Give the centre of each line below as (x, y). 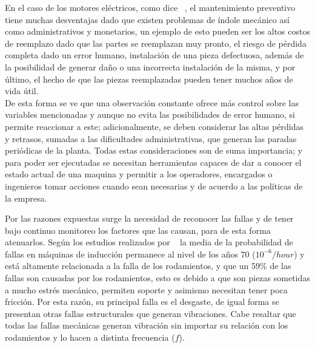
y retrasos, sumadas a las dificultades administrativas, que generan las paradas (151, 138)
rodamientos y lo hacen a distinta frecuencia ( (90, 337)
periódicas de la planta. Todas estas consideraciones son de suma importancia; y (154, 150)
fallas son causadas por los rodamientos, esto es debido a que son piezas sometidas (157, 278)
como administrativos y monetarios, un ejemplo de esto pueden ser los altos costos (157, 31)
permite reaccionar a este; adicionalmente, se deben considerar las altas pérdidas (154, 126)
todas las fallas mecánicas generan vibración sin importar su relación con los (147, 325)
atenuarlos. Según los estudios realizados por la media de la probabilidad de (149, 242)
